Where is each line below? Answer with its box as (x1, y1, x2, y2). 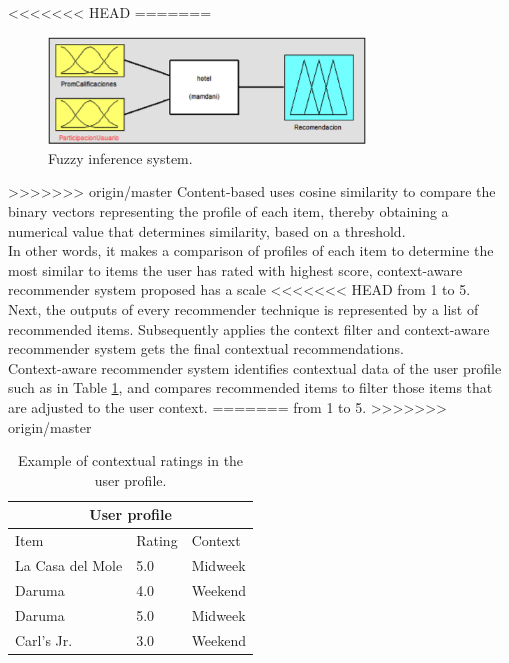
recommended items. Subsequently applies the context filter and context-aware (8, 318, 490, 339)
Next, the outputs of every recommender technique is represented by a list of (8, 298, 479, 319)
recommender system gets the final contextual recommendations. (8, 338, 404, 359)
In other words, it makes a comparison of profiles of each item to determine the (8, 240, 494, 261)
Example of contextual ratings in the (17, 450, 244, 471)
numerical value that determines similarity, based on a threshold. (8, 220, 406, 241)
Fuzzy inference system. (48, 147, 193, 168)
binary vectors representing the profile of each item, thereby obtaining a (8, 201, 449, 221)
